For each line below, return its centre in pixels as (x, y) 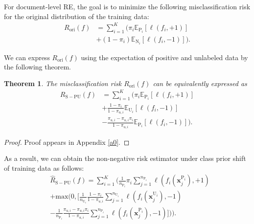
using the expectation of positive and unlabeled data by (164, 57)
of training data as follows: (44, 168)
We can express (27, 57)
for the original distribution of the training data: (77, 16)
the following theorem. (37, 67)
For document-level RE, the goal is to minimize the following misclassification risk (127, 6)
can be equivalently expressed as (200, 83)
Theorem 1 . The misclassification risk (63, 83)
